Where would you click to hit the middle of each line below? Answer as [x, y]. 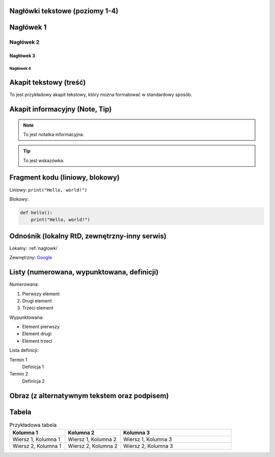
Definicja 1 [33, 367]
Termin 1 [18, 360]
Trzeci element [38, 308]
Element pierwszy [41, 327]
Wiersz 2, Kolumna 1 [37, 446]
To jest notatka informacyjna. [53, 134]
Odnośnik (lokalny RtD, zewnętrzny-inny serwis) [88, 236]
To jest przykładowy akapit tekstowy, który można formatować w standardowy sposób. [101, 95]
